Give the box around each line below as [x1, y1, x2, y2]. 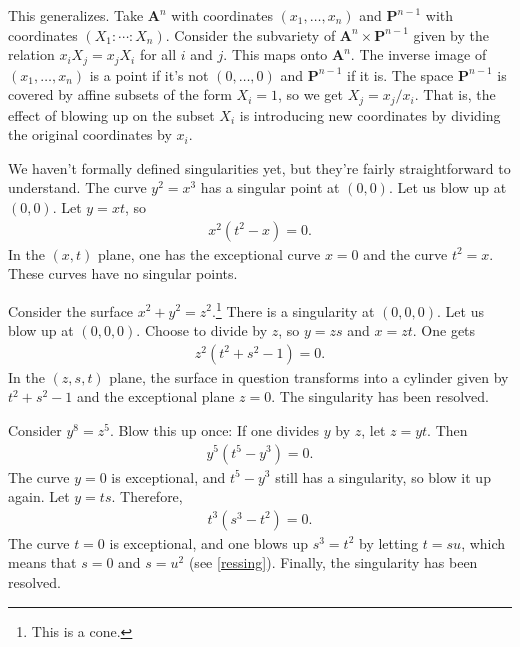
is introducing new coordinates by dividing [239, 104, 501, 125]
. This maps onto [223, 44, 328, 65]
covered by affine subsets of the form [8, 84, 232, 105]
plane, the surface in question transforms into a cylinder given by [109, 366, 509, 387]
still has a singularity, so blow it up [275, 466, 491, 487]
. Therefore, [111, 486, 183, 507]
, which [461, 532, 506, 553]
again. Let [8, 486, 70, 507]
